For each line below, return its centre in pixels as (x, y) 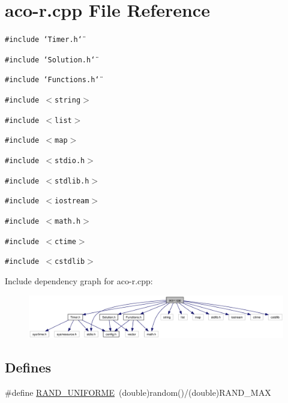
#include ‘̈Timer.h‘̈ (43, 40)
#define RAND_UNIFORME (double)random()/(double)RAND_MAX (138, 392)
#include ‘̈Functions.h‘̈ (52, 80)
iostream (72, 201)
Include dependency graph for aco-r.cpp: (79, 281)
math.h (68, 222)
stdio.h (70, 161)
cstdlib (70, 262)
